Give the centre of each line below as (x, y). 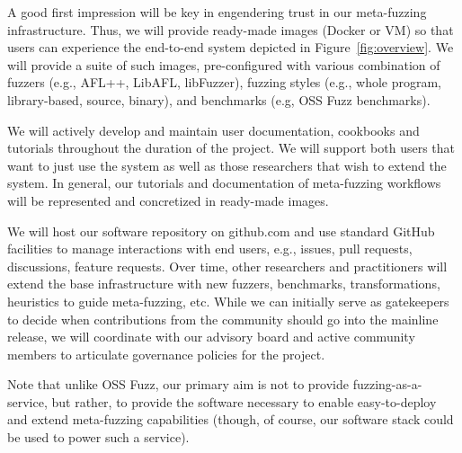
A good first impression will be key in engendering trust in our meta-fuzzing (217, 12)
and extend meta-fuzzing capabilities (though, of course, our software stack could (231, 419)
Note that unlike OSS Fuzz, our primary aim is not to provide (178, 384)
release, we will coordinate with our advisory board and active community (211, 337)
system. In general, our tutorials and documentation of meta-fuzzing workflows (224, 183)
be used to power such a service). (98, 437)
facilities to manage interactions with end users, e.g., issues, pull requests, (210, 249)
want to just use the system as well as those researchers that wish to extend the (227, 165)
